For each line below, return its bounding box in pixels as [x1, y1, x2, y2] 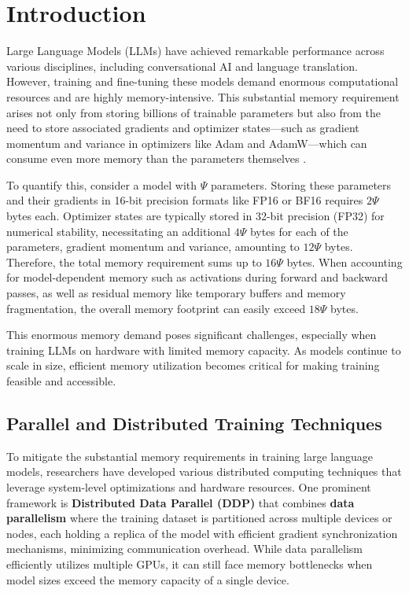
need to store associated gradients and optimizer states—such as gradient [6, 120, 359, 136]
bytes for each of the [249, 223, 348, 239]
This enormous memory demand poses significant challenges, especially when [6, 326, 377, 343]
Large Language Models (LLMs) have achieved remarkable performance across [6, 42, 385, 59]
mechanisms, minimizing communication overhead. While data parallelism [6, 540, 363, 557]
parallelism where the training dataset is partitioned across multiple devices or [6, 510, 392, 526]
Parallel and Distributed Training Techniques [6, 411, 382, 435]
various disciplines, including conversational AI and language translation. [6, 57, 359, 74]
